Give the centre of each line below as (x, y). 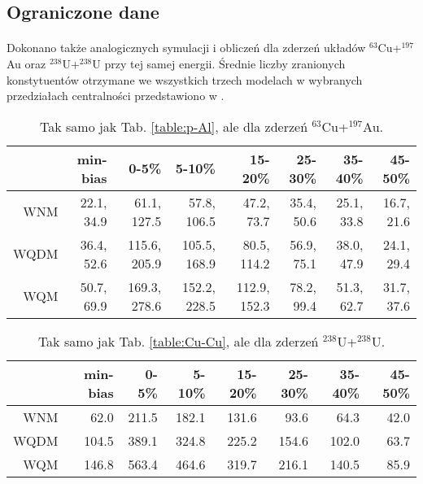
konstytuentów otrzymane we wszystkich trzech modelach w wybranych (185, 79)
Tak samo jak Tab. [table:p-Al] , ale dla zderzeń (174, 126)
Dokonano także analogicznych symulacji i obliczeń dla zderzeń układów (186, 48)
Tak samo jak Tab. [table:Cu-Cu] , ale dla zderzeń (178, 341)
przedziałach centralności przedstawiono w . (116, 96)
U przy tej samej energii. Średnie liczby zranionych (219, 63)
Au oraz (26, 63)
